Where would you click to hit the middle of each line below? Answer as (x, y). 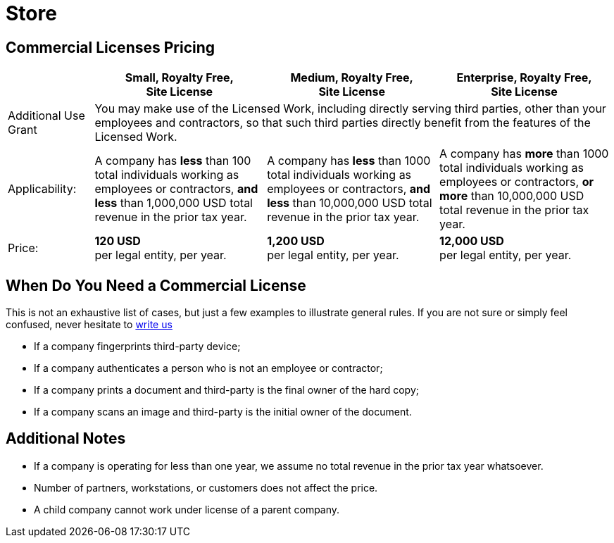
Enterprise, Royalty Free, (524, 78)
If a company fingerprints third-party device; (137, 347)
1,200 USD (296, 241)
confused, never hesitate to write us (89, 325)
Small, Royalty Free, (179, 78)
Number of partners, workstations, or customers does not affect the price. (206, 487)
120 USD (118, 241)
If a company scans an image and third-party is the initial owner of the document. (223, 412)
